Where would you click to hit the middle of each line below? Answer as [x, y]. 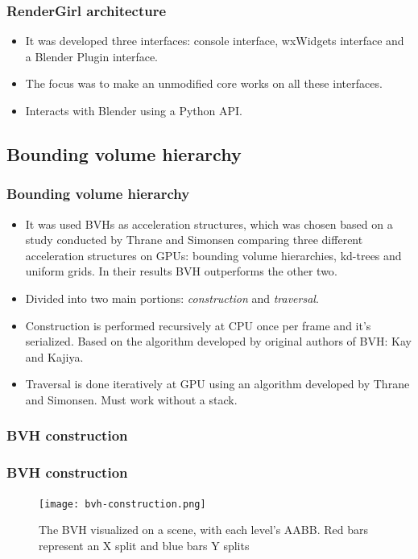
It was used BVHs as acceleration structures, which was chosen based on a [209, 224]
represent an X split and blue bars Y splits [144, 545]
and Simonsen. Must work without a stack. [131, 399]
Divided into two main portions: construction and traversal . [172, 298]
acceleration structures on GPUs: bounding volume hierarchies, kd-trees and [213, 255]
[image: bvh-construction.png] [122, 504]
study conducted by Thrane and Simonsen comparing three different [194, 240]
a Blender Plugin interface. [92, 56]
